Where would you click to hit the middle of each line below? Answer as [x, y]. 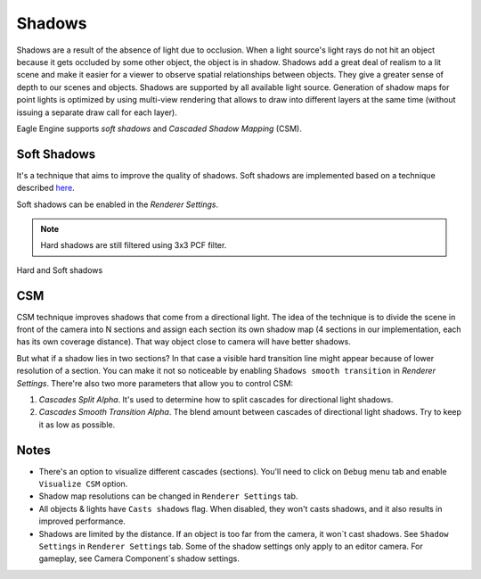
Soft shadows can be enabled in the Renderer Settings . [118, 204]
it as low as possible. [77, 425]
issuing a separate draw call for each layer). [97, 112]
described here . [45, 188]
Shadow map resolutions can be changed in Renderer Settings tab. [168, 496]
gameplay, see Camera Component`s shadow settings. [139, 558]
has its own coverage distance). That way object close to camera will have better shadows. [183, 342]
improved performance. [82, 521]
